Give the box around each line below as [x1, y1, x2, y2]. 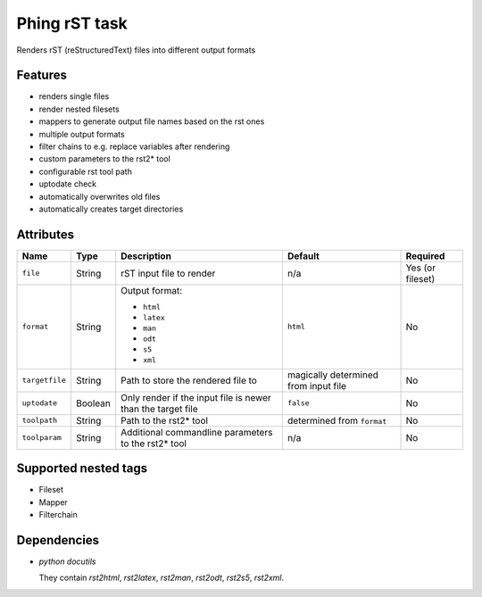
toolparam [21, 433, 62, 443]
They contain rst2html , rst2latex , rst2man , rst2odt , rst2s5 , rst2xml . [38, 572, 285, 584]
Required [405, 250, 445, 262]
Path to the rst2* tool [120, 414, 209, 427]
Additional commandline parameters [120, 426, 273, 438]
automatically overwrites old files [38, 191, 161, 202]
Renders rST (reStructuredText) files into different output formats [16, 45, 256, 55]
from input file [287, 379, 347, 392]
